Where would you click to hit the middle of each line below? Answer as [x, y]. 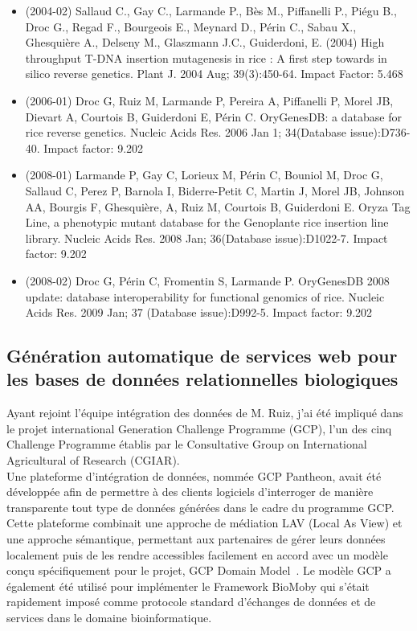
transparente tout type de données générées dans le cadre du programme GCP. [200, 507]
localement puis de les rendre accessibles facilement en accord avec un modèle [197, 554]
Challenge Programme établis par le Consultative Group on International [187, 444]
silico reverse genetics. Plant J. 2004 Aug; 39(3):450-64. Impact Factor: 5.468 [214, 74]
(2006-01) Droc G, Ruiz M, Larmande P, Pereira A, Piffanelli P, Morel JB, [209, 100]
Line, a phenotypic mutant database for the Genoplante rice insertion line [207, 222]
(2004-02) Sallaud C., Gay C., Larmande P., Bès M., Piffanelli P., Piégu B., [211, 10]
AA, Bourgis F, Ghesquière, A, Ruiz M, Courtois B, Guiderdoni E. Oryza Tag [218, 206]
